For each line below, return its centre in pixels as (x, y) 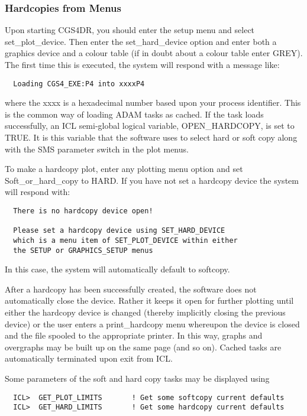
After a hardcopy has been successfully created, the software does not (131, 289)
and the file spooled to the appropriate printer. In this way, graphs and (134, 335)
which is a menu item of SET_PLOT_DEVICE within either (125, 240)
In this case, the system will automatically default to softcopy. (117, 269)
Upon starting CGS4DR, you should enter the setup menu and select (130, 30)
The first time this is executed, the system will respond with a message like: (142, 64)
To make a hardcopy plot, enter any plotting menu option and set (124, 169)
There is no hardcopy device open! (83, 211)
